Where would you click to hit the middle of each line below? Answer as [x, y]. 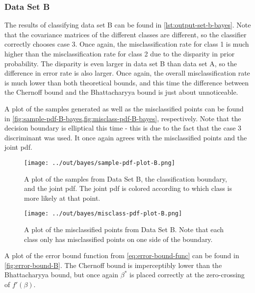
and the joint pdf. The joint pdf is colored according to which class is [128, 188]
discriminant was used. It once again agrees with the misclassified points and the [126, 137]
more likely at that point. [62, 198]
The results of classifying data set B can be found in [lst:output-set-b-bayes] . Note [128, 25]
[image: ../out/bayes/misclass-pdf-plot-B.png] [103, 214]
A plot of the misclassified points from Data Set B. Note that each [124, 229]
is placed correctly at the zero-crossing [187, 275]
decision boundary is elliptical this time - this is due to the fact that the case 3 [123, 128]
